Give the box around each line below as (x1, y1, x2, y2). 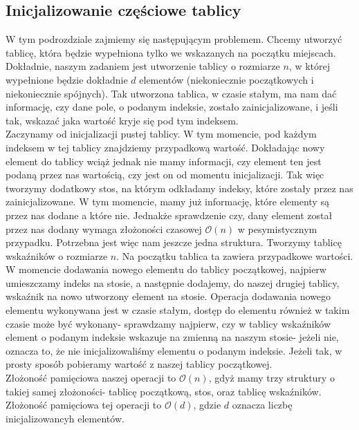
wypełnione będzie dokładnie (6, 72, 128, 86)
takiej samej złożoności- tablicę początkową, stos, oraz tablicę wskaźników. (6, 384, 322, 398)
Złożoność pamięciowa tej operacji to (6, 398, 162, 412)
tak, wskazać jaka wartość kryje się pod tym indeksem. (6, 113, 239, 127)
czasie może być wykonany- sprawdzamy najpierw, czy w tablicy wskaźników (6, 316, 331, 330)
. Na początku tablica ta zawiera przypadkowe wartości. (116, 248, 353, 263)
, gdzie (193, 398, 221, 412)
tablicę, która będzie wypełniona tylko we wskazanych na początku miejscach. (6, 45, 336, 59)
